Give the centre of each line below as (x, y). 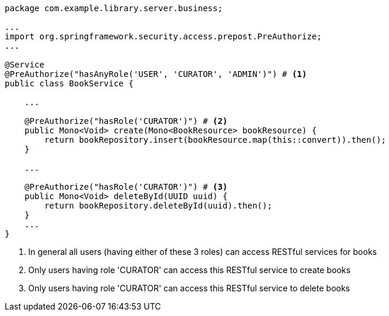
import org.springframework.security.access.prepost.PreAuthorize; (163, 36)
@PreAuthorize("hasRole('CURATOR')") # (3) (126, 187)
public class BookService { (69, 83)
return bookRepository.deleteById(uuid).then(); (158, 206)
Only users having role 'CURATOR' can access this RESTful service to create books (190, 270)
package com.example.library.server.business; (114, 8)
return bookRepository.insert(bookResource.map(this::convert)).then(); (215, 140)
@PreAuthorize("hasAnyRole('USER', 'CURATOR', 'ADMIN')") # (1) (156, 74)
